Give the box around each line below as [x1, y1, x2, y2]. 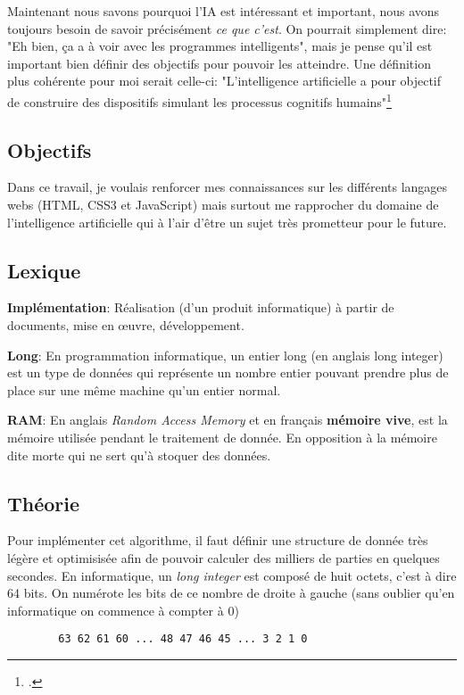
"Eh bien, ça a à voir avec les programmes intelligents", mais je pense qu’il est [7, 37, 433, 55]
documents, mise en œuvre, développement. [7, 316, 244, 334]
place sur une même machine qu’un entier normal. [7, 380, 281, 399]
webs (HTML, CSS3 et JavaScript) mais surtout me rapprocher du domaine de [7, 195, 439, 214]
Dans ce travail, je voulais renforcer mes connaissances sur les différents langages [7, 178, 448, 196]
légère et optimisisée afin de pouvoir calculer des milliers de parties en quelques [7, 548, 440, 567]
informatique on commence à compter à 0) [7, 600, 239, 619]
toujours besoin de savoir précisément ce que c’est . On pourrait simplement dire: [7, 19, 447, 37]
